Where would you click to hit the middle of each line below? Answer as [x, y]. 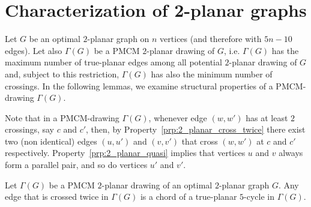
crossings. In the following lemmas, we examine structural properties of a [139, 85]
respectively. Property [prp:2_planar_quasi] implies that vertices [125, 153]
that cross [200, 141]
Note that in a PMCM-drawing [62, 117]
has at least [267, 117]
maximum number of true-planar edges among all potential [113, 62]
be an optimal [55, 39]
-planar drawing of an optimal [157, 184]
